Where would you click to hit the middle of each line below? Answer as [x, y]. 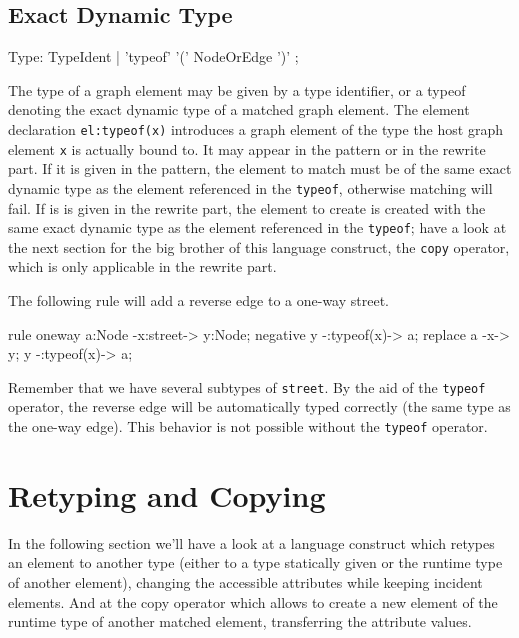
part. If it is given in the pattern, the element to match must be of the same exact [260, 168]
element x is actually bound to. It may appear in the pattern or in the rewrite [247, 148]
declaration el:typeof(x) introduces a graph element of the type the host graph [255, 128]
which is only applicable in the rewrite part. [142, 266]
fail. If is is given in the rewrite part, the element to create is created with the [247, 207]
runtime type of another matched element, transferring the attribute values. [240, 621]
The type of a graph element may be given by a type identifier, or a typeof [237, 89]
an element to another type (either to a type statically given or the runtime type [255, 562]
